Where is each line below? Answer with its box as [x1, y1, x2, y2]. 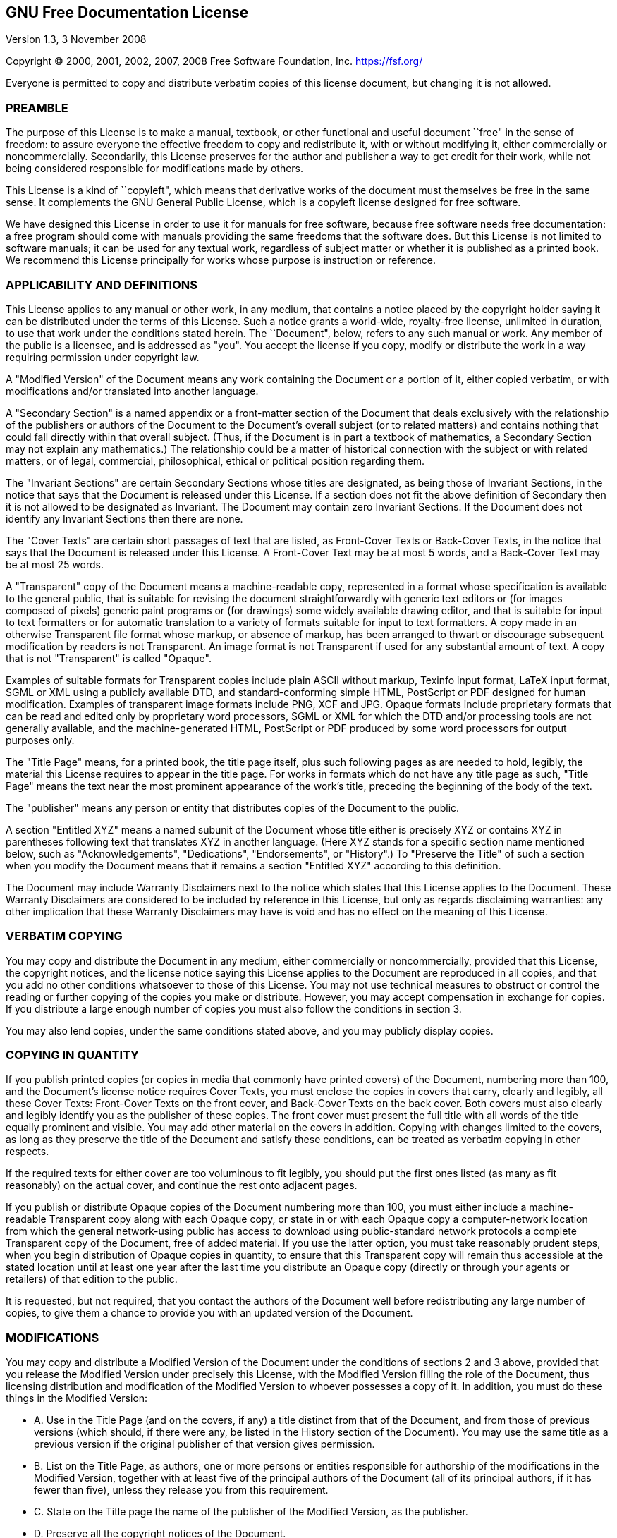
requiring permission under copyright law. [6, 350, 200, 363]
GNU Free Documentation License [6, 4, 249, 21]
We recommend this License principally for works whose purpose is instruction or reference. [6, 254, 436, 267]
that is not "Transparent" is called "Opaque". [6, 652, 212, 664]
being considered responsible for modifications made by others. [6, 162, 304, 175]
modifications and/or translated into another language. [6, 384, 259, 397]
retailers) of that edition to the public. [6, 1273, 178, 1286]
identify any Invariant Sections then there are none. [6, 512, 243, 525]
